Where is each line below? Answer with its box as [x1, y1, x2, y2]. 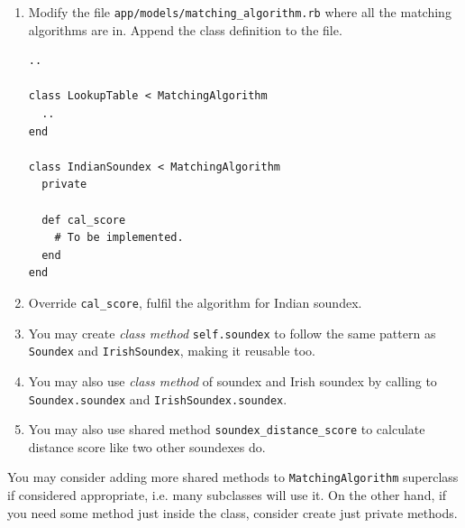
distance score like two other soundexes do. [28, 437, 266, 456]
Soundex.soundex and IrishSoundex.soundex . [28, 389, 287, 408]
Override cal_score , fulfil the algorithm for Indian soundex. [28, 292, 362, 311]
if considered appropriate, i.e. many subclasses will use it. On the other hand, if [7, 486, 447, 505]
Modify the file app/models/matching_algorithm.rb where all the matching [28, 3, 451, 21]
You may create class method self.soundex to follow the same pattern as [28, 323, 436, 342]
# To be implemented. [54, 231, 184, 245]
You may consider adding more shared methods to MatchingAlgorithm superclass [7, 468, 459, 486]
